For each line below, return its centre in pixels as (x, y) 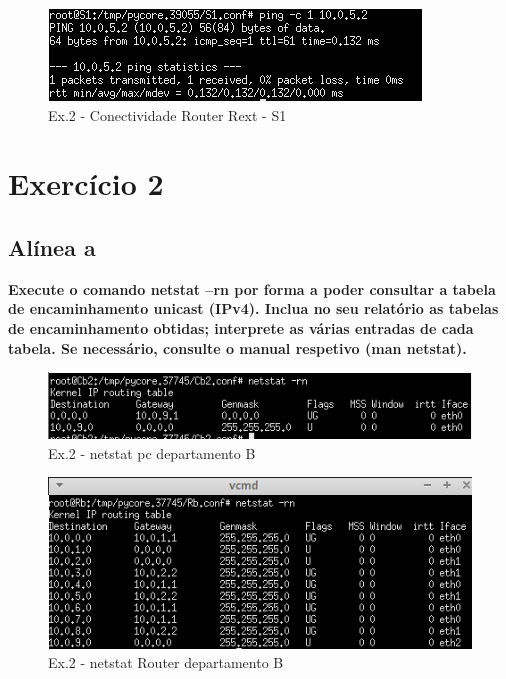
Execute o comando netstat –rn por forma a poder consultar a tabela (252, 288)
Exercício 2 (86, 183)
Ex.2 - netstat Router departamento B (166, 662)
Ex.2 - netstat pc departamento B (152, 452)
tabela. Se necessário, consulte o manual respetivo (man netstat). (237, 347)
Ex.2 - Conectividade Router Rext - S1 (167, 114)
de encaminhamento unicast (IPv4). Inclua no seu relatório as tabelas (253, 308)
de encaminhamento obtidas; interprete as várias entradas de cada (241, 327)
